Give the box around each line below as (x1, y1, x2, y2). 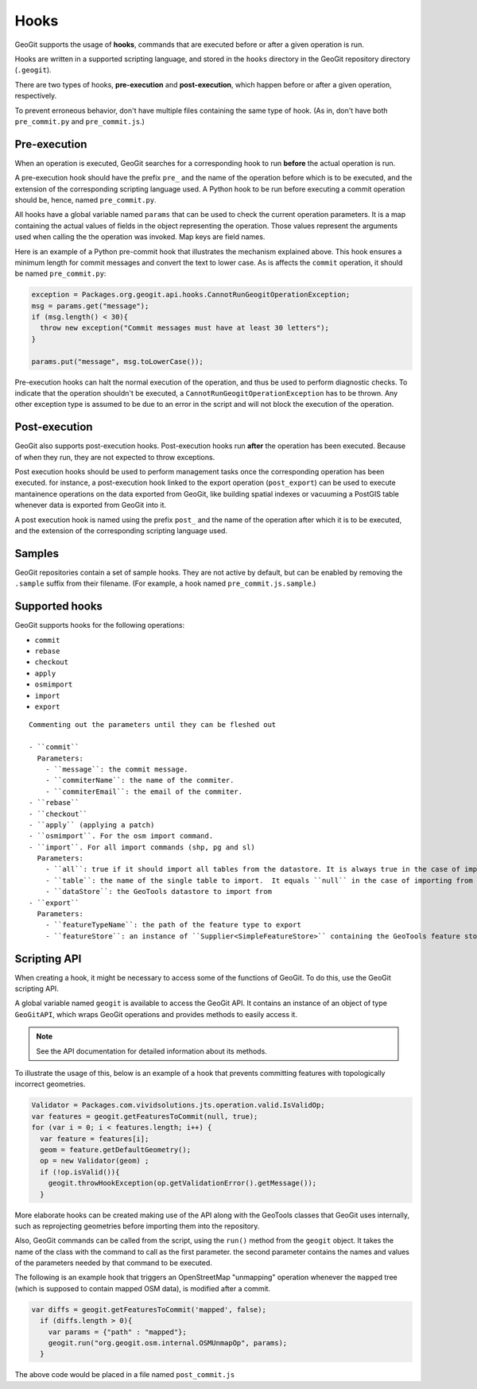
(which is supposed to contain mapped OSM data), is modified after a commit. (14, 1283, 270, 1293)
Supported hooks (14, 600, 103, 613)
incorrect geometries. (14, 1079, 86, 1089)
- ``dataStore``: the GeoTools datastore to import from (45, 887, 272, 896)
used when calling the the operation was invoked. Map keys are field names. (14, 232, 266, 242)
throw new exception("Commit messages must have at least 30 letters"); (40, 323, 330, 333)
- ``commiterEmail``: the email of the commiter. (45, 787, 242, 796)
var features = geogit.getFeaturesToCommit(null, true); (31, 1112, 258, 1120)
